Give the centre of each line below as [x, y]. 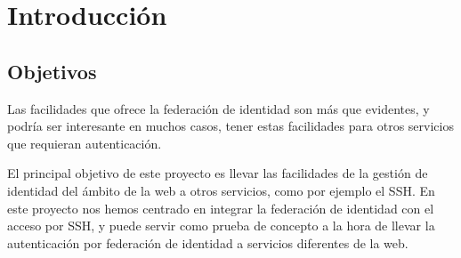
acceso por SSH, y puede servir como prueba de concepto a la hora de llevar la [221, 226]
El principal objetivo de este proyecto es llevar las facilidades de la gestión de [218, 173]
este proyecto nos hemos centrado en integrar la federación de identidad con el [221, 208]
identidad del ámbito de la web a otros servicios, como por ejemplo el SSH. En [221, 190]
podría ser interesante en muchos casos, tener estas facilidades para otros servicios [230, 126]
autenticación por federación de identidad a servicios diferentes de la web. [208, 242]
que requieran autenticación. [85, 143]
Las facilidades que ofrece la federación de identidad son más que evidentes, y [218, 108]
